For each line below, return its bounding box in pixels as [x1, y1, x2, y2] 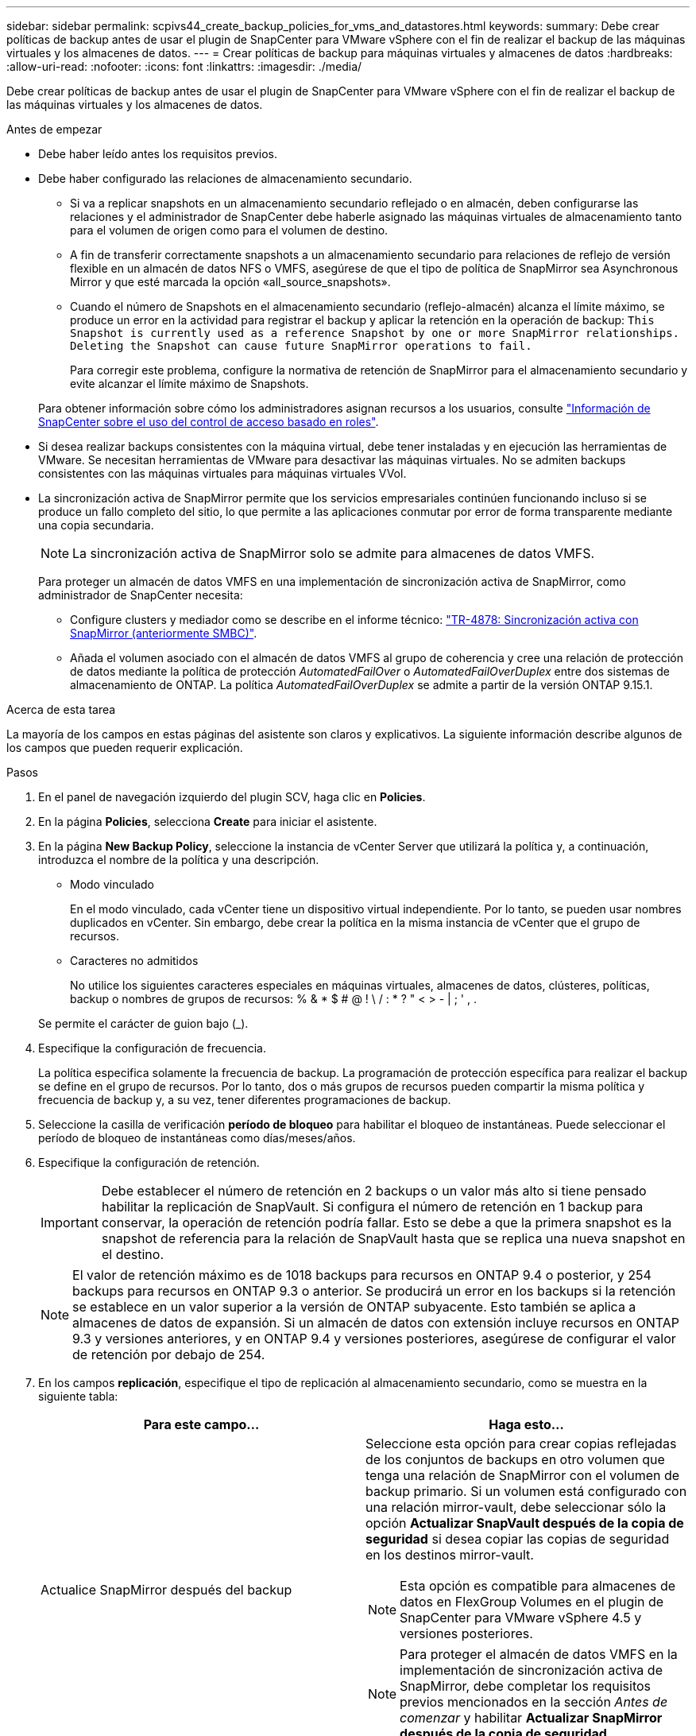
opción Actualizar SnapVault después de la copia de [365, 1515, 684, 1531]
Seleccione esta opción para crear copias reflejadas [365, 1436, 677, 1451]
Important [41, 1215, 99, 1230]
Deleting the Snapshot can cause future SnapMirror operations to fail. [70, 339, 532, 352]
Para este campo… [143, 1416, 260, 1432]
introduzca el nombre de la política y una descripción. [38, 853, 319, 866]
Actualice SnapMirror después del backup [41, 1582, 292, 1598]
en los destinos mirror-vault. [365, 1547, 534, 1563]
